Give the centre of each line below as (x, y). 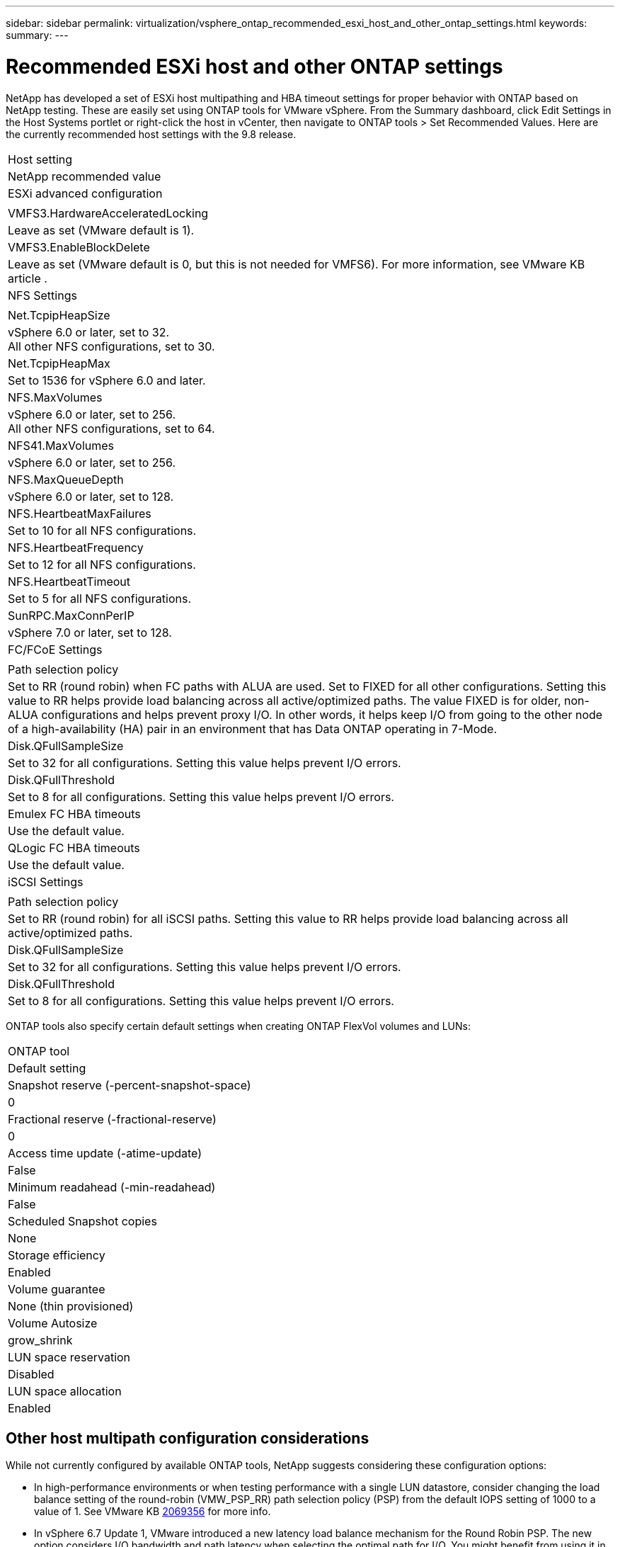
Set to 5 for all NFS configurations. (100, 598)
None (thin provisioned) (71, 1306)
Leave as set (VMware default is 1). (101, 230)
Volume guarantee (57, 1289)
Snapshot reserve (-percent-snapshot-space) (130, 1085)
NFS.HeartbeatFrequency (76, 547)
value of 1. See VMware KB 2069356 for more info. (153, 1512)
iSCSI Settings (46, 882)
